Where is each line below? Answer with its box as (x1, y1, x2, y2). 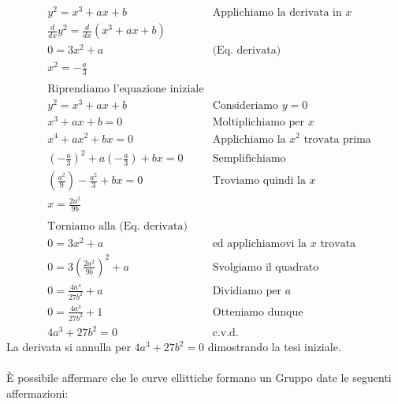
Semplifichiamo (212, 153, 286, 165)
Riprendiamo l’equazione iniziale (47, 84, 204, 95)
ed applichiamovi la (212, 238, 307, 250)
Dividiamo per (212, 285, 282, 297)
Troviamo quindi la (212, 175, 306, 187)
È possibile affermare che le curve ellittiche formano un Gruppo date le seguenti (6, 369, 392, 386)
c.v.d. (212, 327, 239, 339)
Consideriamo (212, 100, 278, 112)
